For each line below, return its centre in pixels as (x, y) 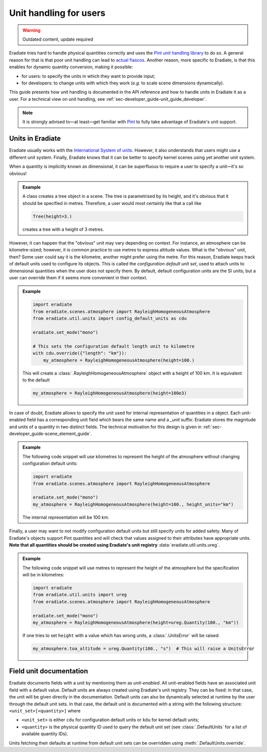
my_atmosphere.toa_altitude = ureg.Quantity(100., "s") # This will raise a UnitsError (144, 648)
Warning (31, 30)
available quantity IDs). (45, 734)
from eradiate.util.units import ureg (80, 595)
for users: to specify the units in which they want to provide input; (89, 76)
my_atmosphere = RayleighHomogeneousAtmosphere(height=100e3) (110, 393)
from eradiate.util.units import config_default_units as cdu (110, 318)
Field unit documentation (49, 671)
